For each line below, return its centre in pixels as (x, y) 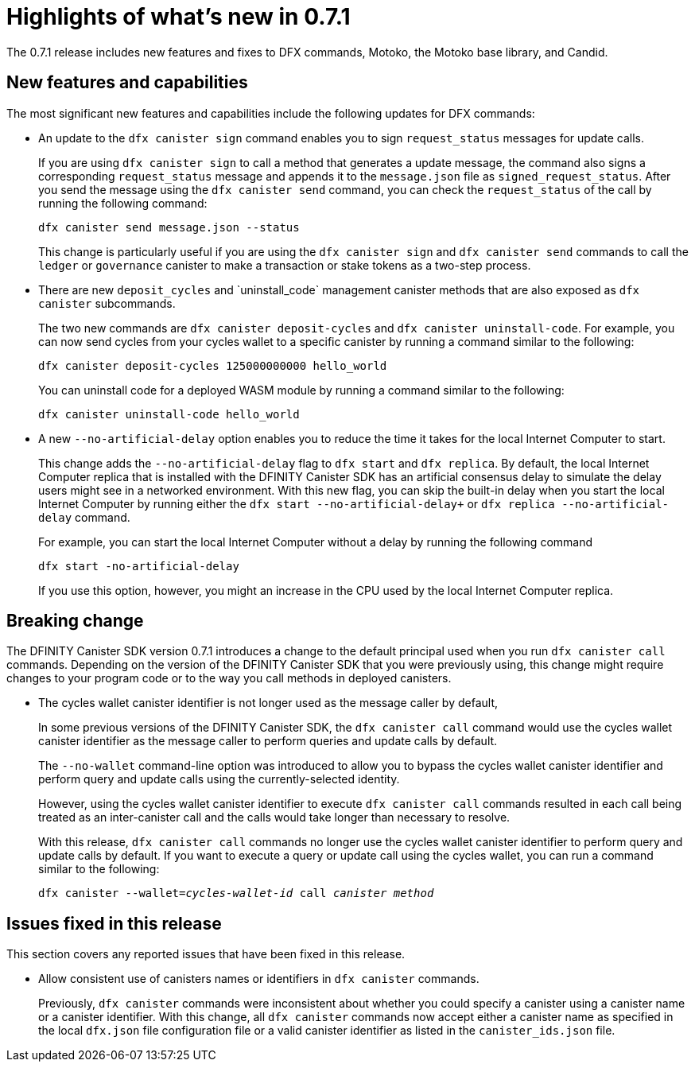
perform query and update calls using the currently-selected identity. (219, 779)
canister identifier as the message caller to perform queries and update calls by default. (268, 741)
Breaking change (75, 621)
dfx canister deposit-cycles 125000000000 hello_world (213, 365)
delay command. (84, 517)
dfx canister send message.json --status (169, 227)
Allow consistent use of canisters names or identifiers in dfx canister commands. (259, 979)
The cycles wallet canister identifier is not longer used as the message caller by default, (268, 703)
